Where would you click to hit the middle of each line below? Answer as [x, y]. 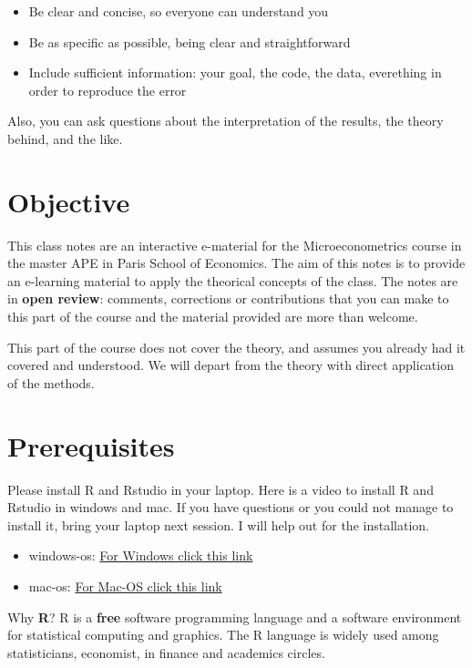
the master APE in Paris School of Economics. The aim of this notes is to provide [236, 263]
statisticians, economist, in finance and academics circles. [166, 652]
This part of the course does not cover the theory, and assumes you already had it [236, 347]
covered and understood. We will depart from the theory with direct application [231, 365]
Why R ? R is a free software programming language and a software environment [235, 617]
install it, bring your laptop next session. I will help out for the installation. [218, 524]
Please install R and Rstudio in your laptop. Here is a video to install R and [221, 489]
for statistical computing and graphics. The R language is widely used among [223, 635]
